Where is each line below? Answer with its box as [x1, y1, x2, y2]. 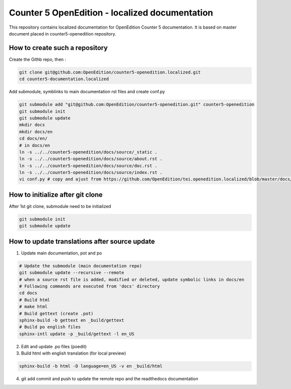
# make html [19, 304, 48, 309]
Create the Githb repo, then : [9, 56, 66, 62]
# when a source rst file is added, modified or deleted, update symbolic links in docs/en [19, 277, 244, 282]
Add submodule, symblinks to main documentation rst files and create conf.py [9, 89, 165, 95]
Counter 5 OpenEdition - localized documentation [9, 7, 213, 18]
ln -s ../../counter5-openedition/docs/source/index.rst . [19, 170, 162, 175]
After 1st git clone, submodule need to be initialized [9, 203, 112, 209]
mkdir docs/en [19, 129, 53, 135]
